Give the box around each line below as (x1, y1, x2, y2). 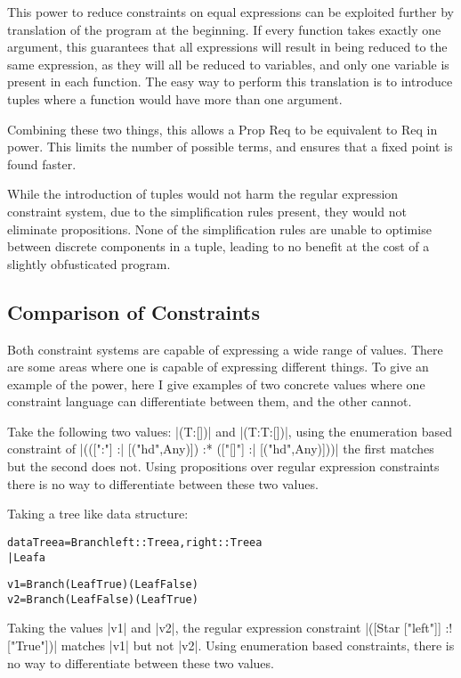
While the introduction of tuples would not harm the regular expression (7, 184, 399, 203)
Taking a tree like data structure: (7, 504, 189, 523)
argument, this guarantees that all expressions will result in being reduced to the (7, 37, 448, 56)
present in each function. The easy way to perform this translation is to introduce (7, 72, 453, 91)
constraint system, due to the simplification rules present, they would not (7, 201, 407, 220)
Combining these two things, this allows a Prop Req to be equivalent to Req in (7, 119, 438, 138)
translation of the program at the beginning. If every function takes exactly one (7, 20, 441, 38)
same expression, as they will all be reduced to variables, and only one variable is (7, 54, 449, 73)
